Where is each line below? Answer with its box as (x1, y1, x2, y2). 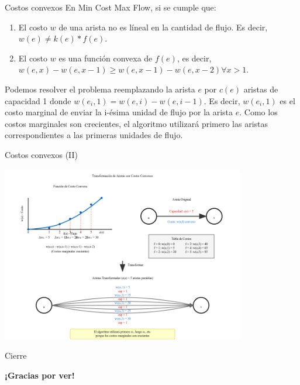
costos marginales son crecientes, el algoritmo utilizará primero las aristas (5, 117, 268, 129)
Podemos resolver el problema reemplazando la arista (5, 82, 195, 95)
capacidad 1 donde (5, 94, 71, 106)
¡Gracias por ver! (5, 369, 75, 381)
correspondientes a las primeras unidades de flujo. (5, 129, 183, 141)
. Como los (239, 106, 278, 118)
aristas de (243, 82, 278, 95)
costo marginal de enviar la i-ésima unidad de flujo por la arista (5, 106, 233, 118)
